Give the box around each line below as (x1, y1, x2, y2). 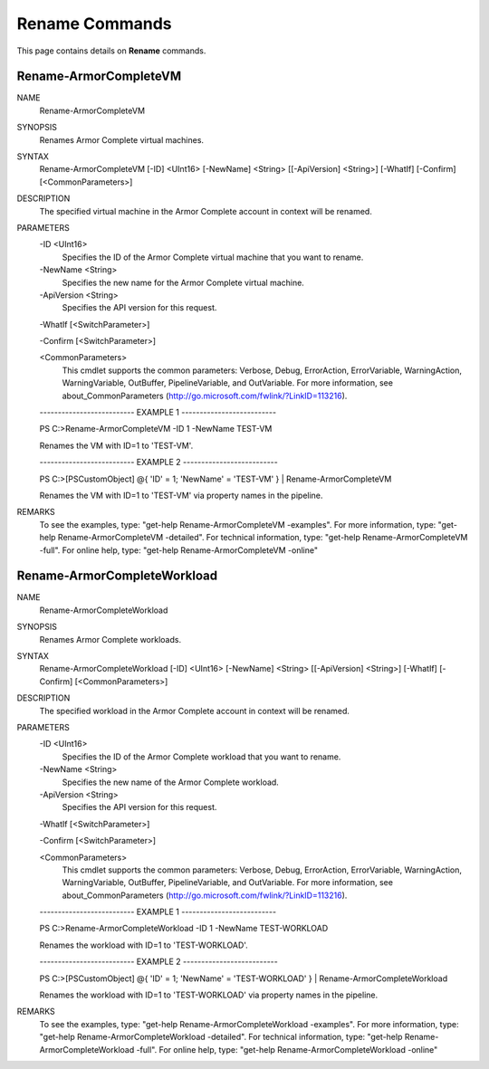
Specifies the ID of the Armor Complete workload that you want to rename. (62, 751, 341, 762)
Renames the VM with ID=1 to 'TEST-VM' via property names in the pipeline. (39, 490, 323, 501)
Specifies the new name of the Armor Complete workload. (62, 777, 280, 787)
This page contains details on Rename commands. (16, 45, 206, 56)
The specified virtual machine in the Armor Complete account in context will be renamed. (39, 205, 373, 216)
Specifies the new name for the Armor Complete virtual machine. (62, 277, 305, 288)
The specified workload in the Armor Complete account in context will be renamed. (39, 705, 350, 716)
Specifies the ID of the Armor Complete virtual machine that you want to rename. (62, 252, 364, 262)
